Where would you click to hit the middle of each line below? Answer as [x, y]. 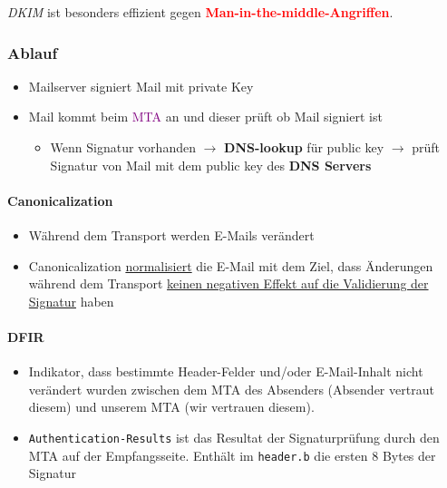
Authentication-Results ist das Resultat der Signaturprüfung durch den [234, 437]
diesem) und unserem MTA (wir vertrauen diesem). [171, 407]
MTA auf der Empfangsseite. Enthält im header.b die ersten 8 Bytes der [232, 455]
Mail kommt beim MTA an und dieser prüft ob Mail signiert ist [205, 117]
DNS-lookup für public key [304, 147]
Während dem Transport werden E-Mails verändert [171, 234]
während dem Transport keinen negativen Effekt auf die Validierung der [228, 283]
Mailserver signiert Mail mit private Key [141, 86]
